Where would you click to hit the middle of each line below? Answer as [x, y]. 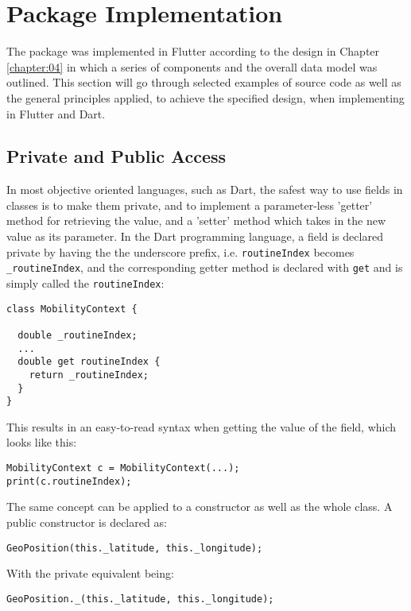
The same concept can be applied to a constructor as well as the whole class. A [200, 507]
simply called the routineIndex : [85, 282]
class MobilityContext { [72, 309]
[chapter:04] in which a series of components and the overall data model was [192, 66]
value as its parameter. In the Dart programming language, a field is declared [195, 236]
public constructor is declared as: [87, 522]
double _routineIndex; [78, 335]
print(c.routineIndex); [69, 481]
